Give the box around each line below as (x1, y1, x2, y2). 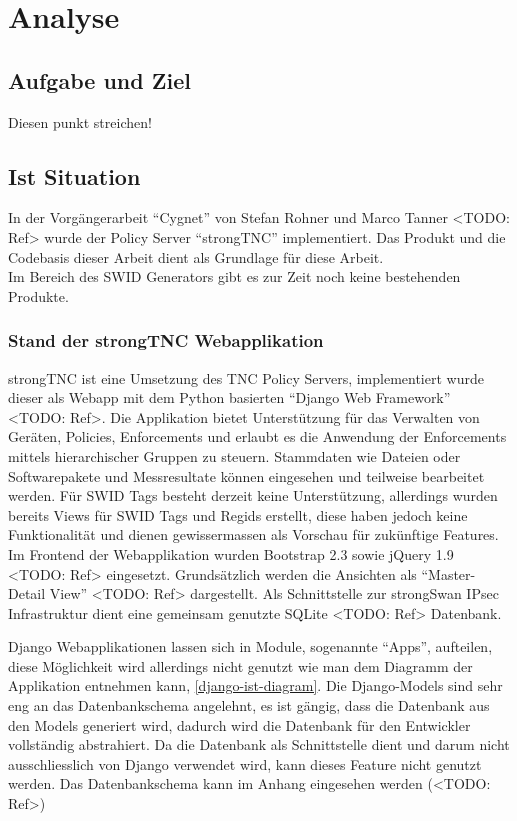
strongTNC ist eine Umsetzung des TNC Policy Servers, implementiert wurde (8, 367, 484, 388)
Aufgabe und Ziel (8, 64, 191, 95)
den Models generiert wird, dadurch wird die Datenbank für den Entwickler (8, 714, 471, 735)
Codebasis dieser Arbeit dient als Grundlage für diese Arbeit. (8, 246, 384, 267)
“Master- (421, 563, 476, 584)
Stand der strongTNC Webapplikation (8, 328, 324, 353)
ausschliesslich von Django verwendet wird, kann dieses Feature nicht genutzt (8, 753, 482, 774)
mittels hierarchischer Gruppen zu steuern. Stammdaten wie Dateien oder (8, 445, 461, 466)
